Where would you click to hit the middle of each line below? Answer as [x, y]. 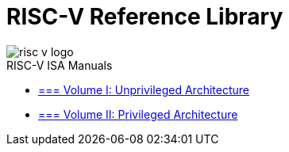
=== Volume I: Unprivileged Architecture [144, 89]
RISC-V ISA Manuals [60, 65]
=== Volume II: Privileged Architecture [138, 114]
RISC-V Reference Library [145, 17]
